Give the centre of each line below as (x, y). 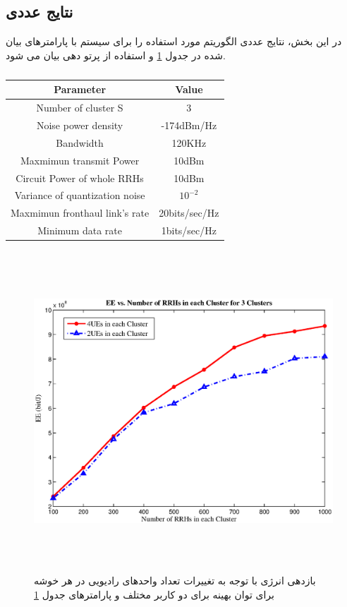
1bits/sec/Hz (189, 230)
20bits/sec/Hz (189, 213)
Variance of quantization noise (80, 195)
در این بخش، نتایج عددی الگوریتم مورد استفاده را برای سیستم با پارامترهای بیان (174, 41)
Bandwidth (80, 142)
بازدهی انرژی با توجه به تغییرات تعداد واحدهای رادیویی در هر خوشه (175, 581)
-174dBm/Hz (189, 125)
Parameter (80, 89)
